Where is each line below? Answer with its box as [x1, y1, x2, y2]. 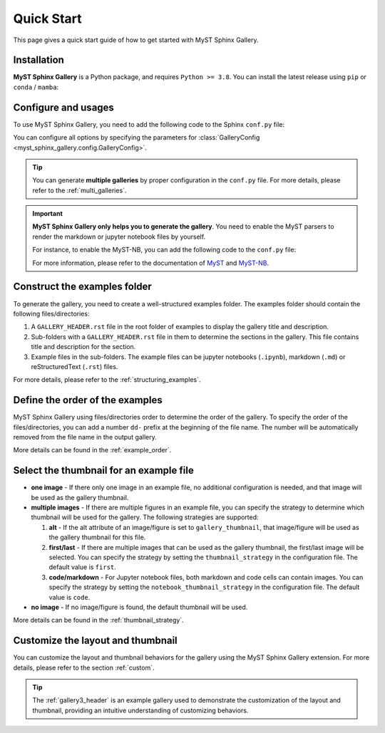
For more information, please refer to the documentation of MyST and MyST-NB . [32, 259, 269, 267]
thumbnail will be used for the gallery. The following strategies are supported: [31, 513, 260, 521]
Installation [13, 54, 64, 66]
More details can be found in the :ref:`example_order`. [13, 446, 172, 454]
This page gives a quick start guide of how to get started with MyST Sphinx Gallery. [13, 36, 259, 44]
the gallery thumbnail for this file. [48, 533, 146, 541]
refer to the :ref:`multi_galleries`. [32, 186, 127, 194]
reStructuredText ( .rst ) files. [31, 362, 118, 370]
